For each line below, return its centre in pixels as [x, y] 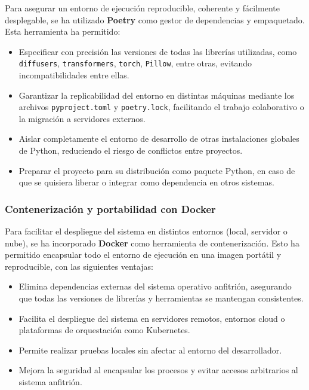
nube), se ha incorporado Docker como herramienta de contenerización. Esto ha [152, 243]
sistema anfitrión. [50, 382]
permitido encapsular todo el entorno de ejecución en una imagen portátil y [143, 255]
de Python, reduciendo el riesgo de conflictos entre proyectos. [131, 150]
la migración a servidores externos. [82, 118]
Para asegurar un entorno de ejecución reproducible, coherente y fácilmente [142, 8]
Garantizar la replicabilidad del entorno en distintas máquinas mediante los [157, 95]
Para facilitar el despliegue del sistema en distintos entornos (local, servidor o [146, 231]
